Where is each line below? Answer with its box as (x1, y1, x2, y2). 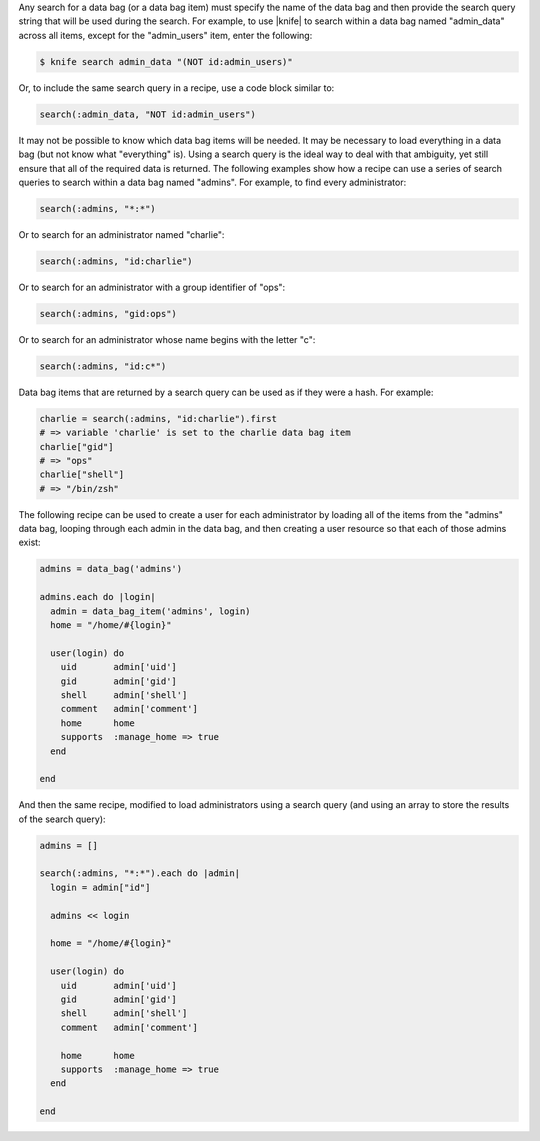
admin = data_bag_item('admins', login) (50, 605, 251, 617)
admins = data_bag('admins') (39, 563, 183, 575)
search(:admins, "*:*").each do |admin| (39, 868, 240, 879)
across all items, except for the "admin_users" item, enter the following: (18, 29, 313, 41)
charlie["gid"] (39, 441, 114, 452)
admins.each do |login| (39, 591, 157, 603)
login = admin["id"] (50, 881, 151, 893)
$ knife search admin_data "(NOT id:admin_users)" (39, 56, 294, 67)
